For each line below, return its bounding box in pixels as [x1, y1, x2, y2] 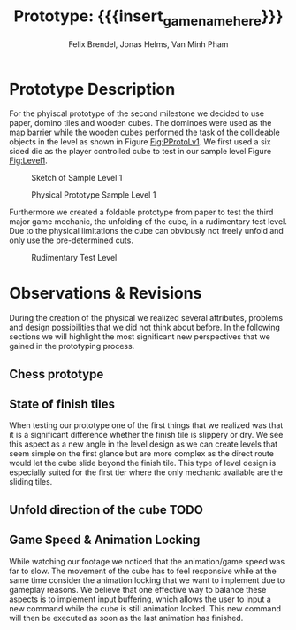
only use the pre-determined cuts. [9, 235, 134, 245]
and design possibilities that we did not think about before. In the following [9, 322, 281, 333]
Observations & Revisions [9, 284, 202, 303]
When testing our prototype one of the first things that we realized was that [9, 420, 284, 431]
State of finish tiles [9, 397, 116, 411]
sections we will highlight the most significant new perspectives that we [9, 331, 271, 342]
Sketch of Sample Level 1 [31, 173, 123, 183]
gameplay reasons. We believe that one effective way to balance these [9, 584, 267, 595]
